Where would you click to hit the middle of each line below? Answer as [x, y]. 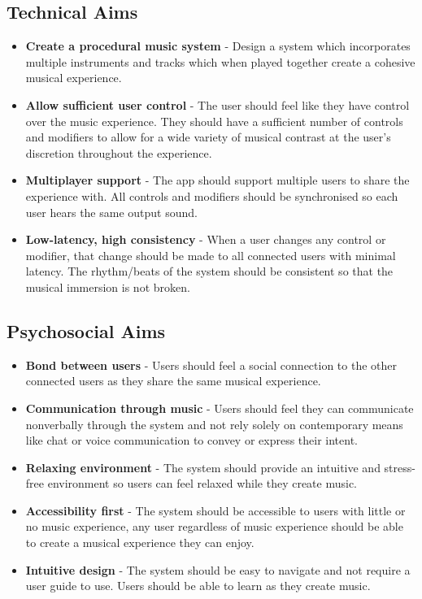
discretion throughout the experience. [119, 152]
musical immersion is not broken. [108, 286]
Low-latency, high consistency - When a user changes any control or [206, 239]
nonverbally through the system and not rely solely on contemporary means [214, 424]
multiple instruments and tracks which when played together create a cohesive [220, 61]
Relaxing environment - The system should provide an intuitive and [203, 467]
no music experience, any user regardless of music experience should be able [214, 526]
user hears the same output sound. [111, 212]
